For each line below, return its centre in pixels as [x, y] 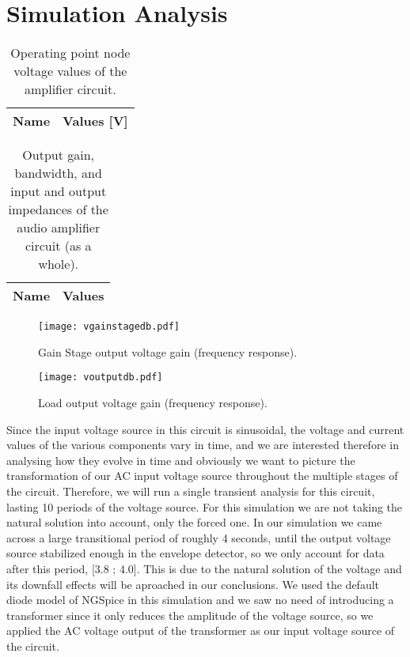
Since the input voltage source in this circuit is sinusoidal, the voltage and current [205, 429]
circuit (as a [58, 246]
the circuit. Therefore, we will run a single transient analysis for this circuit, [191, 491]
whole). [59, 264]
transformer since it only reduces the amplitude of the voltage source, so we [190, 615]
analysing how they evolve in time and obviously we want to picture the [181, 460]
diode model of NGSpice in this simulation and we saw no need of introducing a [200, 600]
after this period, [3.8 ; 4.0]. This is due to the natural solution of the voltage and [204, 568]
